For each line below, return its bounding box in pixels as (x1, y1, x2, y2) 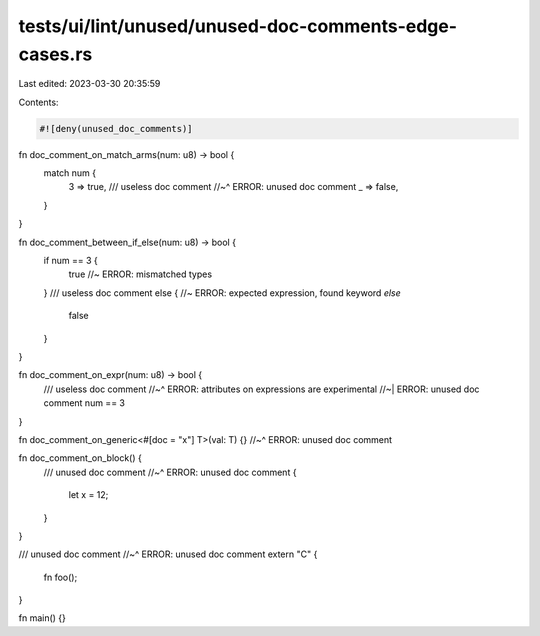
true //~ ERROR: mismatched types (68, 268, 213, 280)
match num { (43, 167, 97, 179)
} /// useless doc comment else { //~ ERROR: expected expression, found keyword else (43, 286, 402, 299)
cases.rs (18, 43, 93, 65)
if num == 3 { (43, 255, 99, 267)
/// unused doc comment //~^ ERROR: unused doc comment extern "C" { (18, 548, 318, 560)
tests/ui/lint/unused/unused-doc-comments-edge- (18, 15, 458, 37)
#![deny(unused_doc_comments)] (39, 123, 194, 134)
